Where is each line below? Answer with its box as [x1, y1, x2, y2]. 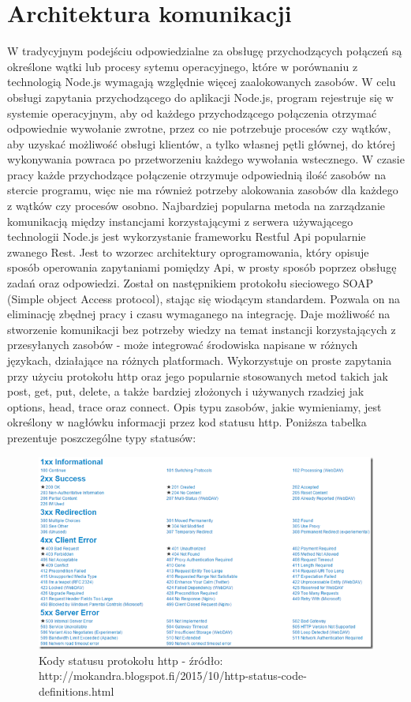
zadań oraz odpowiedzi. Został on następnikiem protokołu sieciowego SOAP [7, 275, 374, 291]
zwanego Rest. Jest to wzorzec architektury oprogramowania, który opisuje [7, 243, 369, 260]
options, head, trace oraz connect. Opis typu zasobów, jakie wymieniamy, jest [7, 398, 382, 415]
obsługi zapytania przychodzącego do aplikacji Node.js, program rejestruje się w [7, 88, 394, 105]
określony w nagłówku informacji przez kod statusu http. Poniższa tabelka [7, 414, 367, 430]
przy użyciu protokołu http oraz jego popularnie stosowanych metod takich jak [7, 367, 388, 384]
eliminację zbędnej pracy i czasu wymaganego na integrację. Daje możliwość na [7, 306, 390, 322]
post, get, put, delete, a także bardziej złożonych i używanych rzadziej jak [7, 383, 364, 400]
